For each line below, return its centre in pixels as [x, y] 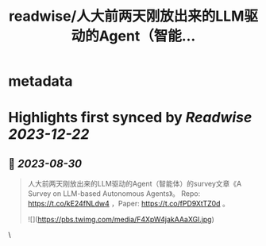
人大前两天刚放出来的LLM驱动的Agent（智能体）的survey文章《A [135, 184]
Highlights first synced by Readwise [130, 118]
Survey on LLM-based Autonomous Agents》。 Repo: [114, 194]
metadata [40, 81]
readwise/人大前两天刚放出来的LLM [127, 16]
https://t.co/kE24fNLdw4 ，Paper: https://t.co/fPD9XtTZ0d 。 [129, 204]
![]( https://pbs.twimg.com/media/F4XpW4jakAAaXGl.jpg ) [121, 220]
